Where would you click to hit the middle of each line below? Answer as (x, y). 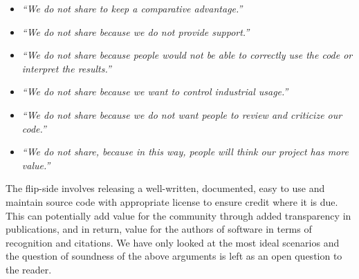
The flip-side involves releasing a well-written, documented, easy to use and (165, 188)
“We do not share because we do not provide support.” (136, 31)
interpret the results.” (66, 68)
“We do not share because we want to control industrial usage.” (155, 92)
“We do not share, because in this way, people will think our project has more (185, 152)
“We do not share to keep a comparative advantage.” (132, 8)
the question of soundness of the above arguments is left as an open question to (174, 256)
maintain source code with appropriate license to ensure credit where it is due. (172, 201)
